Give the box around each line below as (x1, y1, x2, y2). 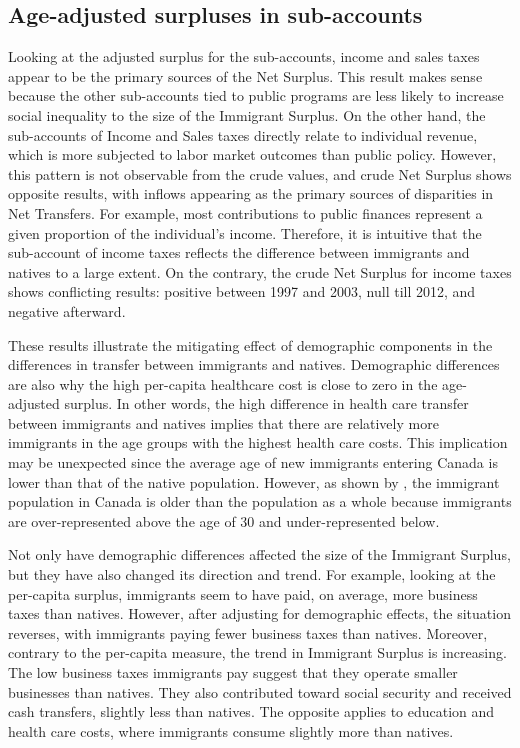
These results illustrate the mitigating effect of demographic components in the (8, 334, 493, 355)
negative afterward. (8, 300, 126, 321)
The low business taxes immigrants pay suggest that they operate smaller (8, 662, 458, 683)
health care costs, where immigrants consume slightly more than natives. (8, 720, 454, 741)
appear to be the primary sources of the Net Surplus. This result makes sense (8, 65, 483, 86)
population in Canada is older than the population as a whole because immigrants (8, 491, 512, 512)
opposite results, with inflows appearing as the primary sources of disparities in (8, 183, 494, 204)
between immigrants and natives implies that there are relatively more (8, 412, 439, 433)
